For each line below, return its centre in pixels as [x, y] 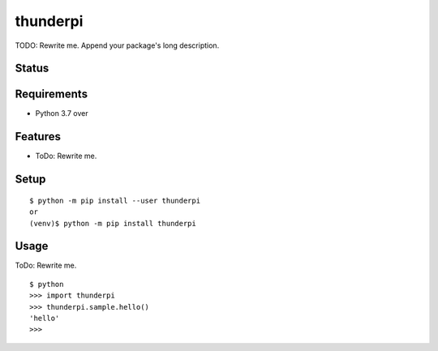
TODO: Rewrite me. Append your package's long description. [117, 45]
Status [32, 68]
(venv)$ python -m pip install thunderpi [113, 223]
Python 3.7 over [62, 113]
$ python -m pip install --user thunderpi [115, 200]
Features [38, 137]
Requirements [52, 94]
